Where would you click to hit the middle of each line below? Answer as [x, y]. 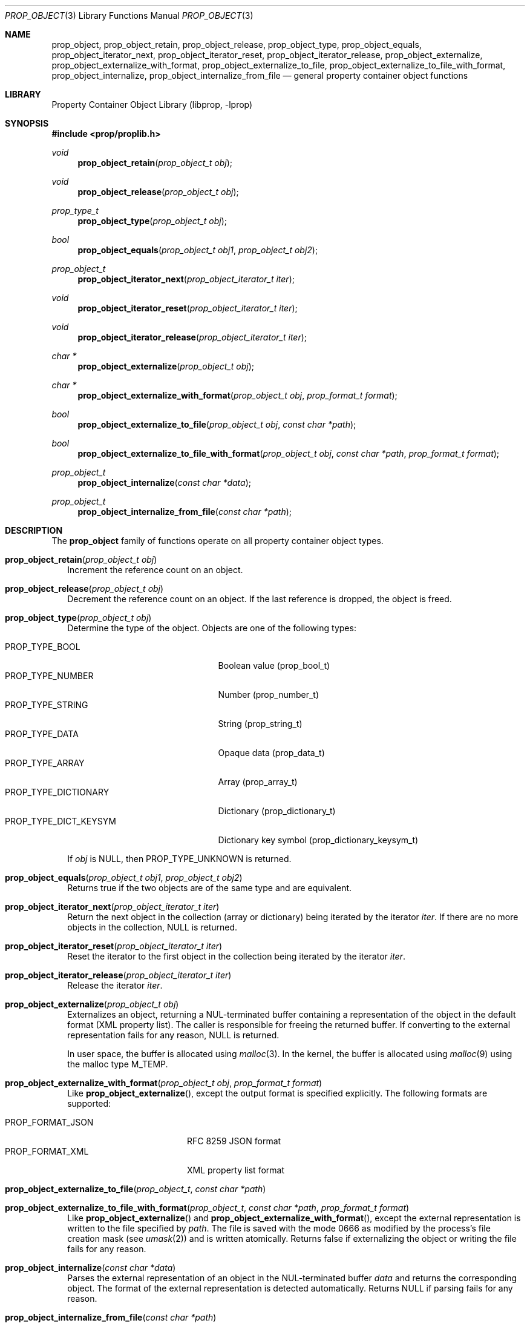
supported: [89, 1103]
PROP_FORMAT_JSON [49, 1122]
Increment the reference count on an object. [155, 570]
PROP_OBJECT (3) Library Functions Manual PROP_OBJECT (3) [129, 15]
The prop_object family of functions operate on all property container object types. [218, 541]
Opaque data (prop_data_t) [271, 753]
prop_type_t [75, 211]
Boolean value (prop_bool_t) [274, 665]
